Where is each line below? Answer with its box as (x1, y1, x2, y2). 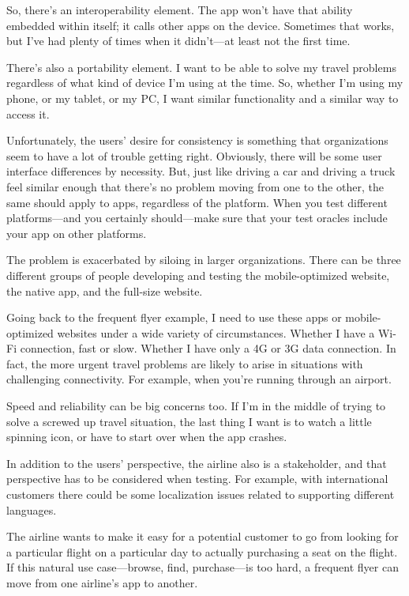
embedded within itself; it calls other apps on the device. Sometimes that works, (6, 17, 395, 33)
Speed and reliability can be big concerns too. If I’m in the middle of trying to (6, 398, 386, 414)
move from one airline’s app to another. (6, 575, 198, 590)
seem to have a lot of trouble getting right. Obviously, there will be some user (6, 147, 382, 164)
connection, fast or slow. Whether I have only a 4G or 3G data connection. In (20, 340, 396, 356)
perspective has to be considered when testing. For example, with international (6, 470, 388, 487)
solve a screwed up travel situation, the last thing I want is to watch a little (6, 413, 372, 429)
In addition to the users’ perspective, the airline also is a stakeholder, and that (6, 455, 387, 471)
